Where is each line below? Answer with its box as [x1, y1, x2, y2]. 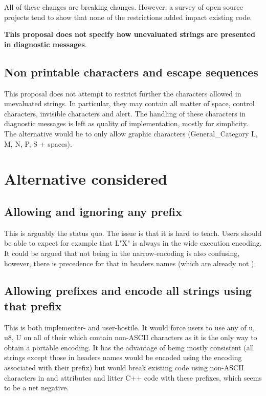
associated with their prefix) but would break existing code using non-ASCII [4, 362, 244, 373]
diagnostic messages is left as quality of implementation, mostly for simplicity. [4, 118, 249, 129]
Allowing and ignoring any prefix [4, 203, 182, 219]
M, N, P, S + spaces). [4, 138, 72, 149]
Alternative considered [4, 168, 167, 189]
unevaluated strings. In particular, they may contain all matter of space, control [4, 98, 255, 109]
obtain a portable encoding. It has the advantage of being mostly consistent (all [4, 342, 254, 352]
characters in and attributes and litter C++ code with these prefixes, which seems [4, 372, 262, 383]
